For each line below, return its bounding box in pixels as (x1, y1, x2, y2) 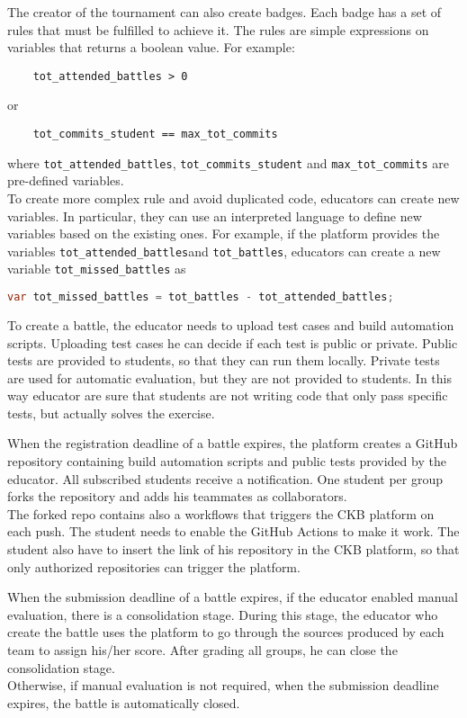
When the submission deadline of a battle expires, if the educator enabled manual (7, 588, 458, 606)
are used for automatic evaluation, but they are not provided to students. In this (7, 368, 452, 387)
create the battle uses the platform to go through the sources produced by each (7, 623, 445, 642)
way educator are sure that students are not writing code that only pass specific (7, 386, 448, 405)
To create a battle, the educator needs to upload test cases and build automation (7, 315, 454, 334)
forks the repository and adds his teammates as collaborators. (7, 487, 347, 506)
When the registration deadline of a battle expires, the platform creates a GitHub (7, 434, 458, 453)
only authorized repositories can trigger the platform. (7, 557, 301, 576)
